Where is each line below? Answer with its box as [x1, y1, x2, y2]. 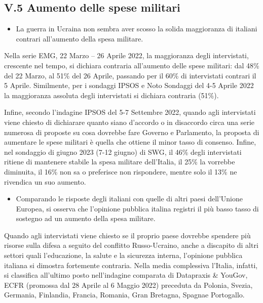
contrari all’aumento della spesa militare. [16, 33, 143, 44]
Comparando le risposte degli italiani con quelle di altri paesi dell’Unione [16, 193, 243, 204]
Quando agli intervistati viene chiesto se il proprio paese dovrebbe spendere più [4, 230, 251, 240]
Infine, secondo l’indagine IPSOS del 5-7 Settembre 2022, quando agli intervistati [4, 107, 256, 117]
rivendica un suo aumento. [4, 176, 86, 187]
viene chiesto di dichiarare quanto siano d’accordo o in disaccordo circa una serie [4, 116, 255, 127]
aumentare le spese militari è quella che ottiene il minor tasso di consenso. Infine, [4, 137, 256, 147]
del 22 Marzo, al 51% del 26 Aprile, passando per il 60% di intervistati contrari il [4, 70, 256, 80]
